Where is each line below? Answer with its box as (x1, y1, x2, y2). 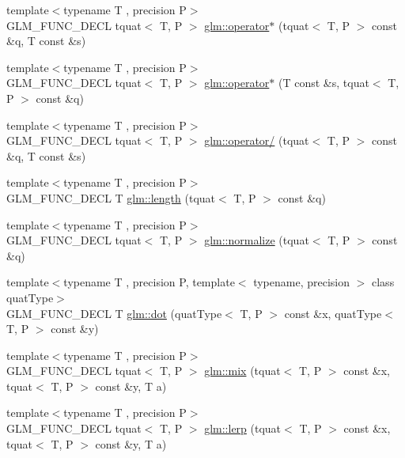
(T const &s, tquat (278, 74, 369, 91)
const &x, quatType (284, 305, 382, 321)
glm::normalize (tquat (204, 232, 309, 248)
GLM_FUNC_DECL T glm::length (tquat (6, 189, 216, 206)
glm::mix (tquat (204, 362, 281, 379)
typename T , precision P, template (63, 274, 235, 290)
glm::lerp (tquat (204, 420, 282, 437)
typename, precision (253, 274, 350, 290)
